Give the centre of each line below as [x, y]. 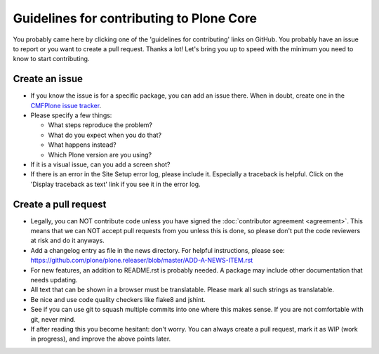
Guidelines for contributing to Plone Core [135, 18]
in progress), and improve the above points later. [101, 339]
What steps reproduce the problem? [100, 125]
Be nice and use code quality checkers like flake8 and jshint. [118, 299]
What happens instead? [82, 145]
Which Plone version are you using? [100, 155]
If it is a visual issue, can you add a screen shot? [100, 164]
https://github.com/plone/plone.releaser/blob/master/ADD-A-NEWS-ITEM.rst [142, 261]
